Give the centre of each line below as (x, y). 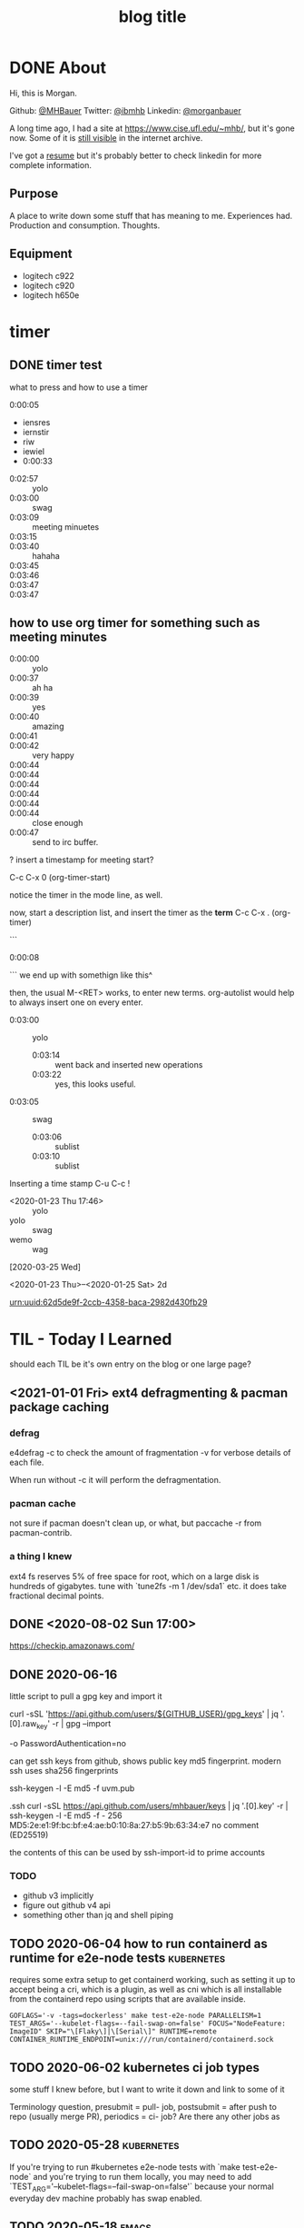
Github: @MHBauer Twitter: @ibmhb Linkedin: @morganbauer (126, 110)
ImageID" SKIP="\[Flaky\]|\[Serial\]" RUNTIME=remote (113, 2032)
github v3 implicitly (58, 1895)
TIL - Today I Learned (91, 1339)
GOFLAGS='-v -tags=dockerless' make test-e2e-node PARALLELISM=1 (135, 2016)
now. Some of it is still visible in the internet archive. (106, 137)
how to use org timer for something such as (135, 623)
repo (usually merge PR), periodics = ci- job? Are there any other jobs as (145, 2116)
